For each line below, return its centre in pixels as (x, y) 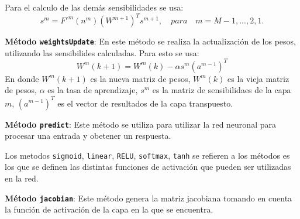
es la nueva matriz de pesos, (140, 78)
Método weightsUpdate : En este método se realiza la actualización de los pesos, (150, 41)
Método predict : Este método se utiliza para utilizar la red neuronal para (140, 124)
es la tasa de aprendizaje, (93, 90)
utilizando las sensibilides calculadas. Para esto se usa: (102, 52)
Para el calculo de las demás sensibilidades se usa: (94, 7)
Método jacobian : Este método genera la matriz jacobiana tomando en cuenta (149, 198)
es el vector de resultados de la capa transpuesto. (145, 103)
